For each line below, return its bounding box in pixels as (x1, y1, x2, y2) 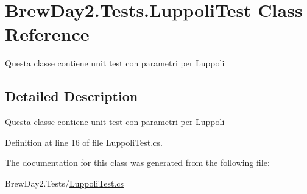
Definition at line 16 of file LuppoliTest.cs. (5, 135, 163, 148)
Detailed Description (5, 87, 138, 106)
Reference (5, 21, 90, 46)
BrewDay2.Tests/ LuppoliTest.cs (5, 176, 124, 189)
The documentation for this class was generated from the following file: (5, 156, 270, 169)
